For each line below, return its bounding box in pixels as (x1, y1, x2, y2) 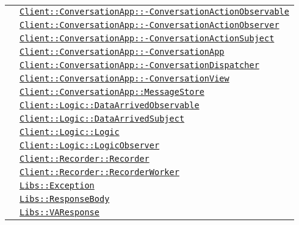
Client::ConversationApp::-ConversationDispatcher (20, 60, 259, 70)
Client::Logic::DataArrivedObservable (20, 100, 200, 110)
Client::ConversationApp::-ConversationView (20, 74, 229, 83)
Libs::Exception (20, 181, 95, 190)
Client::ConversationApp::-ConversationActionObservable (20, 7, 289, 16)
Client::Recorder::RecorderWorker (20, 167, 179, 177)
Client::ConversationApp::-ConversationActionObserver (20, 20, 279, 30)
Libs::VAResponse (20, 207, 99, 217)
